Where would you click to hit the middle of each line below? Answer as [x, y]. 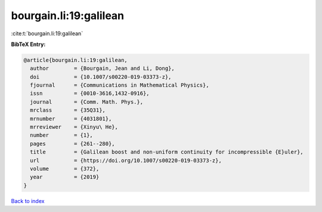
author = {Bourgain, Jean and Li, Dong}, [103, 68]
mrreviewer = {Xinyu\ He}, [74, 127]
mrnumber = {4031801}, [71, 119]
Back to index [28, 201]
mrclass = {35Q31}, [68, 110]
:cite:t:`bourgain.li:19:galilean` [47, 33]
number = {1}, [62, 135]
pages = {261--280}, [73, 144]
